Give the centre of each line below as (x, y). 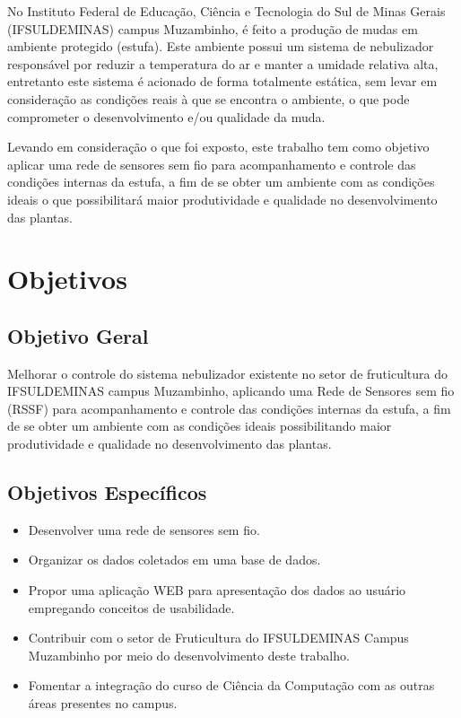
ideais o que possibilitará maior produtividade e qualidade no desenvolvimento (222, 199)
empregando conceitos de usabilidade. (131, 607)
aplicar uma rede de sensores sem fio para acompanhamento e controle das (212, 164)
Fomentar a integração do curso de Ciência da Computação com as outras (231, 685)
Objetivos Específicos (107, 492)
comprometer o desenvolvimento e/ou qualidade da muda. (166, 116)
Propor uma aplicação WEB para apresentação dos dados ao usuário (217, 590)
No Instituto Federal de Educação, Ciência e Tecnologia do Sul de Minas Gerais (226, 11)
